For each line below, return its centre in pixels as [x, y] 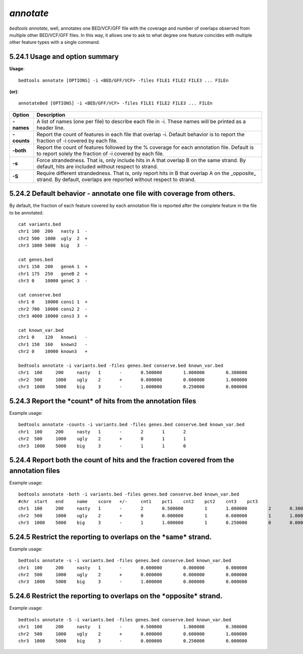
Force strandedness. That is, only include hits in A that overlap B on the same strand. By [141, 160]
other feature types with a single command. [55, 42]
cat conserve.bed [40, 295]
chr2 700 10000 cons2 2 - [53, 309]
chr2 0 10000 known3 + [53, 351]
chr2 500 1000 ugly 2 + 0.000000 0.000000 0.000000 [133, 575]
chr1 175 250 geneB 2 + [53, 274]
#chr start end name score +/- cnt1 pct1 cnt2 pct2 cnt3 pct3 [138, 501]
